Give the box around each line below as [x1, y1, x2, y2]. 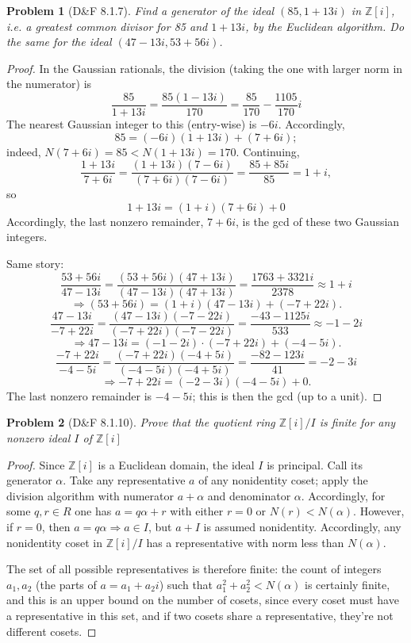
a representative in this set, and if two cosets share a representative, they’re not [6, 607, 394, 623]
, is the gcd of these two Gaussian [236, 212, 400, 229]
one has [75, 503, 112, 519]
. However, [353, 503, 405, 519]
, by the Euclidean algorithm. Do [245, 17, 405, 34]
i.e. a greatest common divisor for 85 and [6, 17, 208, 34]
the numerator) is [6, 75, 92, 92]
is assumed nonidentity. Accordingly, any [203, 519, 401, 534]
